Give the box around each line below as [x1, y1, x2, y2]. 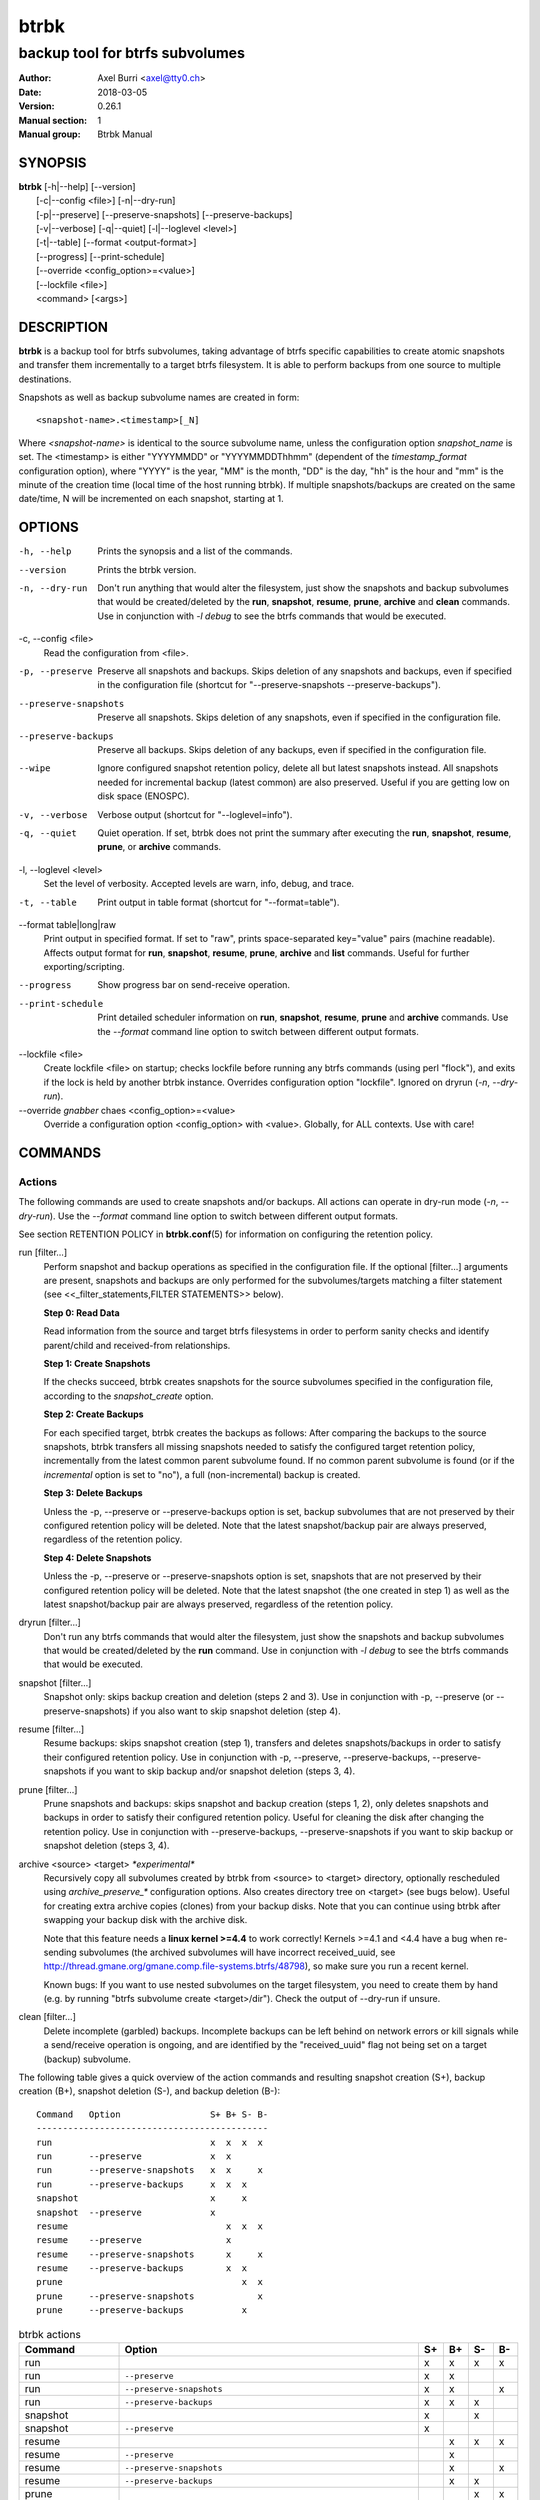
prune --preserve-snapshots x [36, 2290, 264, 2302]
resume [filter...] [18, 1723, 85, 1735]
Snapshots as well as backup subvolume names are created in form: [18, 391, 300, 404]
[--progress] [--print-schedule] [36, 250, 165, 262]
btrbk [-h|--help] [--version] [18, 180, 136, 192]
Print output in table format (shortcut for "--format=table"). [97, 896, 340, 908]
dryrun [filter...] [18, 1616, 82, 1629]
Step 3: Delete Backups [43, 1487, 144, 1499]
